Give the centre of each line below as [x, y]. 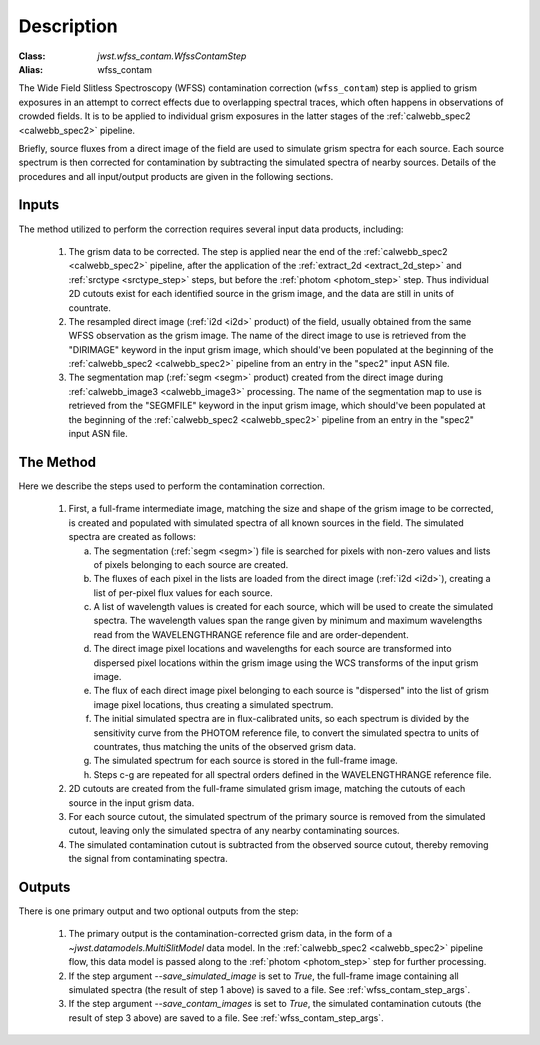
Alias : [31, 69]
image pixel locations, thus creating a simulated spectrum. [213, 704]
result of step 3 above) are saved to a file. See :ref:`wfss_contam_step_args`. [226, 1017]
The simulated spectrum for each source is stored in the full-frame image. [246, 761]
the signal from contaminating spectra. [148, 859]
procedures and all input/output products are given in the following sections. [176, 176]
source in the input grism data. [131, 802]
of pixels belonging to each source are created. [191, 564]
